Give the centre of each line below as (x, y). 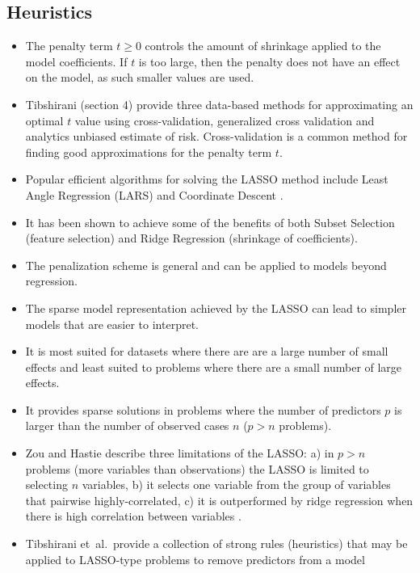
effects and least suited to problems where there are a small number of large (214, 367)
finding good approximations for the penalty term (149, 152)
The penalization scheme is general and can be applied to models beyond (206, 265)
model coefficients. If (76, 61)
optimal (44, 120)
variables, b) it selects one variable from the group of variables (236, 485)
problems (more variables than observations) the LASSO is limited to (197, 468)
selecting (46, 485)
